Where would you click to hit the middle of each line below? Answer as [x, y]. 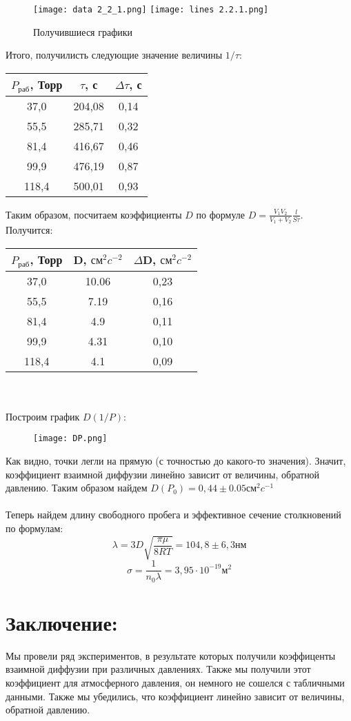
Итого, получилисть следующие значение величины [114, 55]
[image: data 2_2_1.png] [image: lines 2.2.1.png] [151, 10]
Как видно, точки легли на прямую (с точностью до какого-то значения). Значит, [176, 460]
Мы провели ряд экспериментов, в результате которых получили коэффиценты [171, 655]
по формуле [221, 214]
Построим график [43, 416]
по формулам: [34, 528]
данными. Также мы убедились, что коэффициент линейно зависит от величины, [175, 696]
